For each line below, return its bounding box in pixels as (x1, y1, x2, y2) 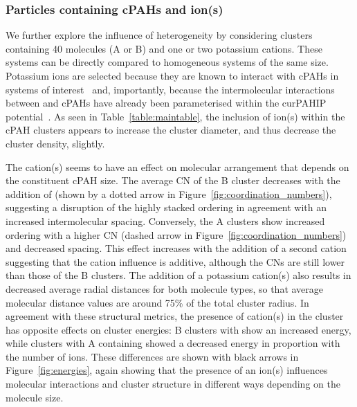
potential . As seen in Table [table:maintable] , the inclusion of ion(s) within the (6, 109, 345, 123)
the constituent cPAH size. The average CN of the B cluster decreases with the (6, 173, 340, 188)
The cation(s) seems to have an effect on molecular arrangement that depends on (6, 159, 349, 174)
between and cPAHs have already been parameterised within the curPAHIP (6, 96, 327, 110)
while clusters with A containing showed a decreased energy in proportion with (6, 336, 340, 350)
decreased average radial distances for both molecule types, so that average (6, 281, 324, 296)
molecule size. (6, 390, 64, 404)
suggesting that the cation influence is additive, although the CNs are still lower (6, 254, 345, 269)
